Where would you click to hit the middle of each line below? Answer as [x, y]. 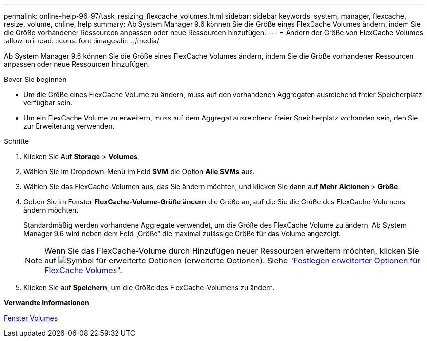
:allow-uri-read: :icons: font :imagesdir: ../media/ [82, 41]
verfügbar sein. [48, 103]
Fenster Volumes [31, 318]
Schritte [17, 141]
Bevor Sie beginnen [35, 79]
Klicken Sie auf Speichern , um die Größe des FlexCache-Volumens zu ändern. [149, 288]
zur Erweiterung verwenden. [69, 126]
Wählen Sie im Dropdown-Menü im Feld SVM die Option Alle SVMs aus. [139, 171]
